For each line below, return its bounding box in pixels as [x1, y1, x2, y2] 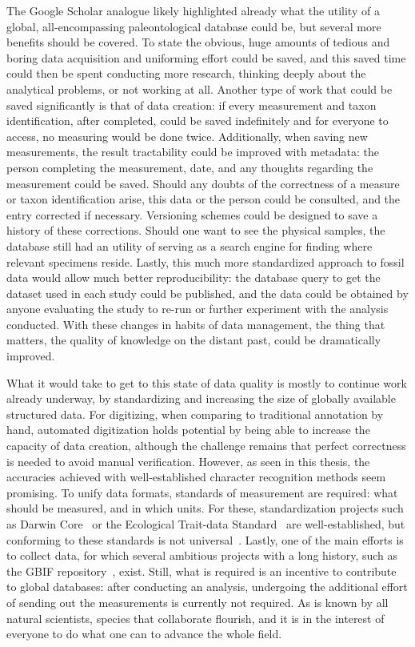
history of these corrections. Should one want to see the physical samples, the [6, 222, 385, 239]
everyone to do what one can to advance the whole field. [6, 625, 282, 642]
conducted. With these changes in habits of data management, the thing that [6, 315, 385, 332]
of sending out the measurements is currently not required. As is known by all [6, 593, 389, 610]
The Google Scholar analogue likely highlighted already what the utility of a [6, 2, 380, 18]
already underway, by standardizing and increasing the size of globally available [6, 390, 396, 407]
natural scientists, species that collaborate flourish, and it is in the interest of [6, 609, 385, 626]
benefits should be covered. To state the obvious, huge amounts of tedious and [6, 34, 390, 50]
